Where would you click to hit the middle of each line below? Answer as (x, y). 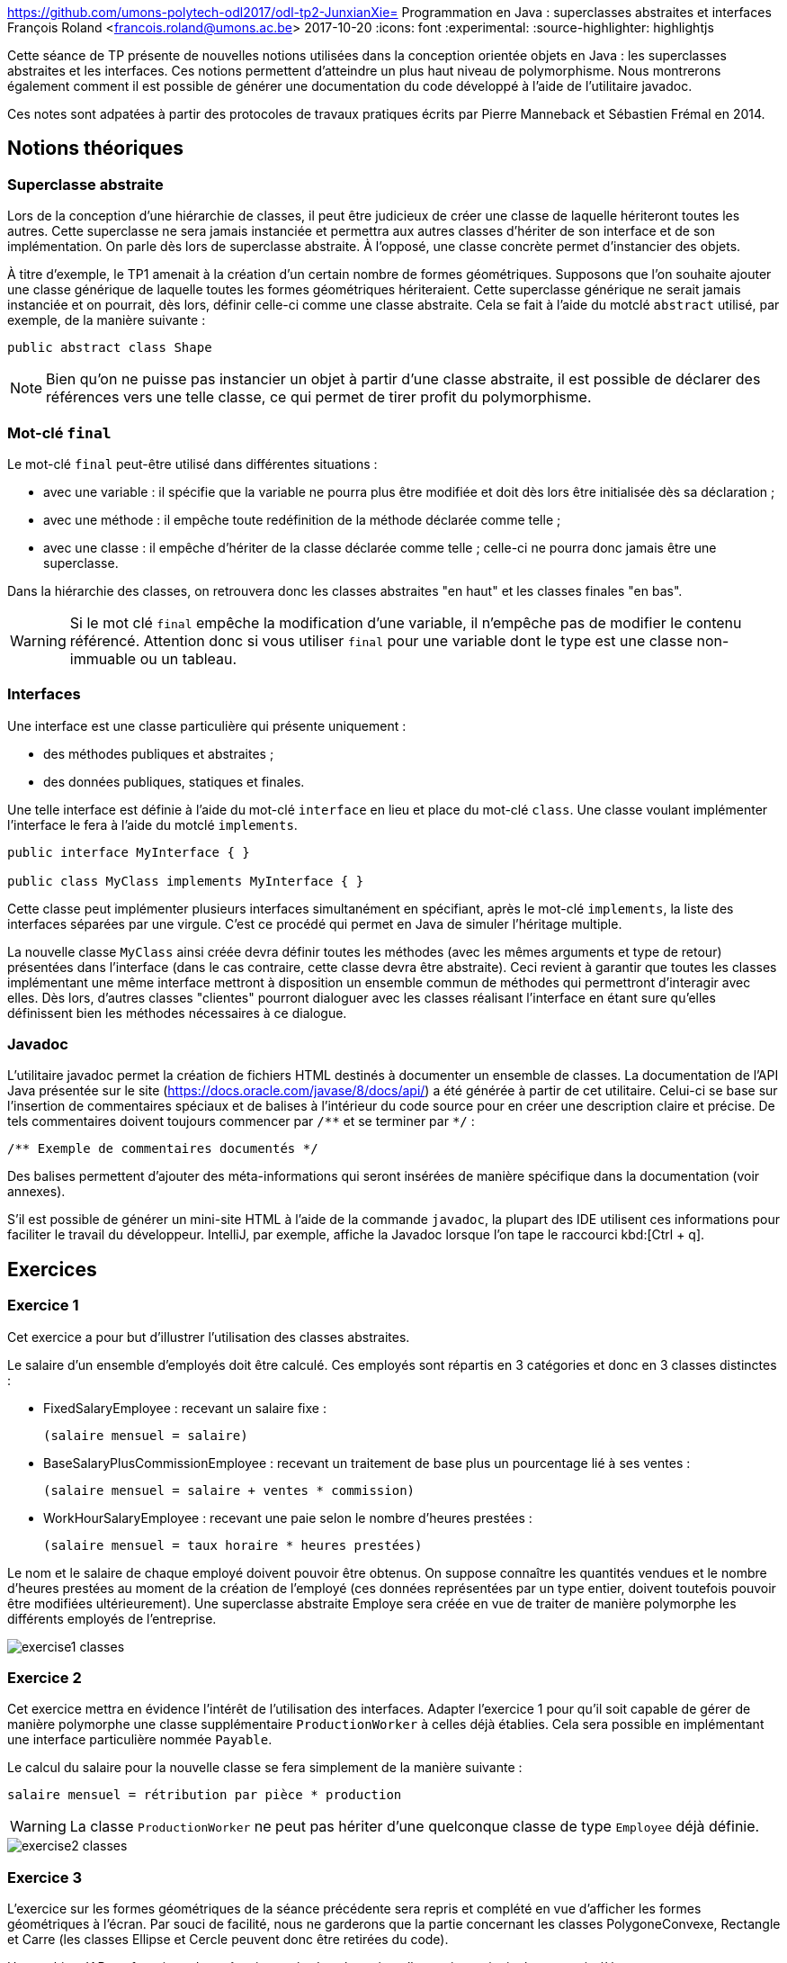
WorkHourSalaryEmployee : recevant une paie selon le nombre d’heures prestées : (288, 1517)
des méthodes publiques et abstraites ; (159, 753)
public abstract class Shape (110, 348)
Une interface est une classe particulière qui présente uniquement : (207, 725)
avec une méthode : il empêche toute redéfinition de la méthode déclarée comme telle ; (302, 519)
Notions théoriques (96, 149)
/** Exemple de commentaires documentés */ (163, 1149)
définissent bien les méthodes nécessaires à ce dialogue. (177, 1013)
